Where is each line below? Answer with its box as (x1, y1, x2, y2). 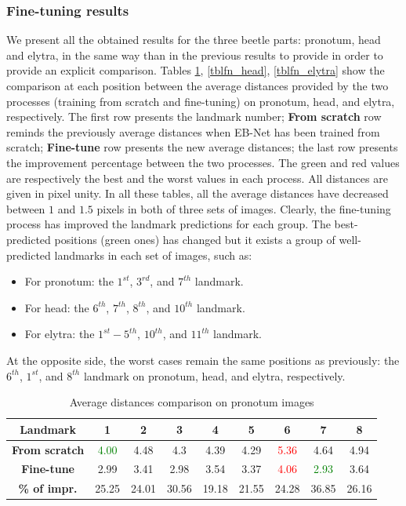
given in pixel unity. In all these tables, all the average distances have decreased (6, 185, 389, 202)
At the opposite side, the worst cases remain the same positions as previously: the (6, 351, 400, 368)
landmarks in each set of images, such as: (54, 246, 252, 263)
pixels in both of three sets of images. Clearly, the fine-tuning (96, 200, 391, 217)
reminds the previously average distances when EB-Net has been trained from (6, 123, 380, 140)
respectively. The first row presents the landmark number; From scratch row (6, 108, 382, 125)
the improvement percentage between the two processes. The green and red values (6, 154, 400, 170)
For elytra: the (24, 326, 95, 342)
